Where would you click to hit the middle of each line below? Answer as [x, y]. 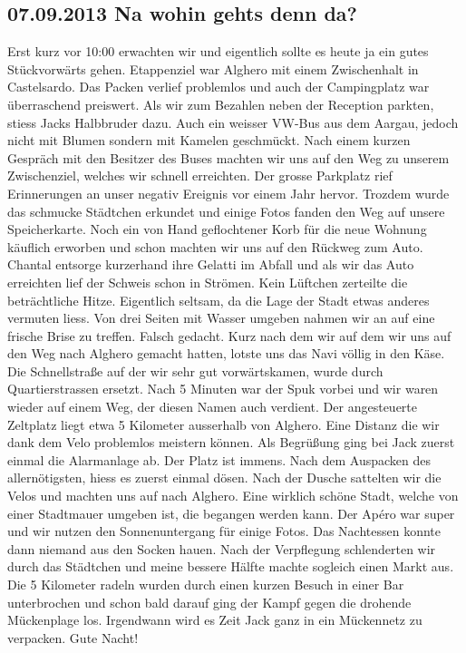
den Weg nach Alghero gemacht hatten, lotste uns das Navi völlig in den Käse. [226, 353]
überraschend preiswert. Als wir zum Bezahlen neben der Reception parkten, [221, 104]
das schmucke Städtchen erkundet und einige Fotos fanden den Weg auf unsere [226, 211]
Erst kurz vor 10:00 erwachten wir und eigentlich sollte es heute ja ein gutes [218, 51]
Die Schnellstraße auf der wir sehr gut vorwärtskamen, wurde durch [195, 370]
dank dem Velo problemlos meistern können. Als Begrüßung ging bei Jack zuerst [231, 442]
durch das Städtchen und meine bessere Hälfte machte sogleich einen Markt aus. [231, 566]
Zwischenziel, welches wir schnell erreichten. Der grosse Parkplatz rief [200, 175]
